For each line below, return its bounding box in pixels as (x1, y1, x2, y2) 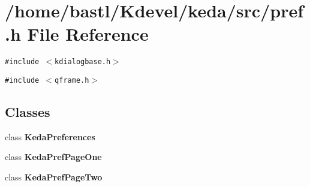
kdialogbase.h (55, 58, 111, 67)
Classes (5, 102, 50, 121)
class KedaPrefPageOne (5, 150, 102, 163)
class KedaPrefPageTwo (5, 171, 103, 183)
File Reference (27, 22, 149, 46)
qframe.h (55, 76, 89, 85)
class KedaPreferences (5, 130, 95, 143)
